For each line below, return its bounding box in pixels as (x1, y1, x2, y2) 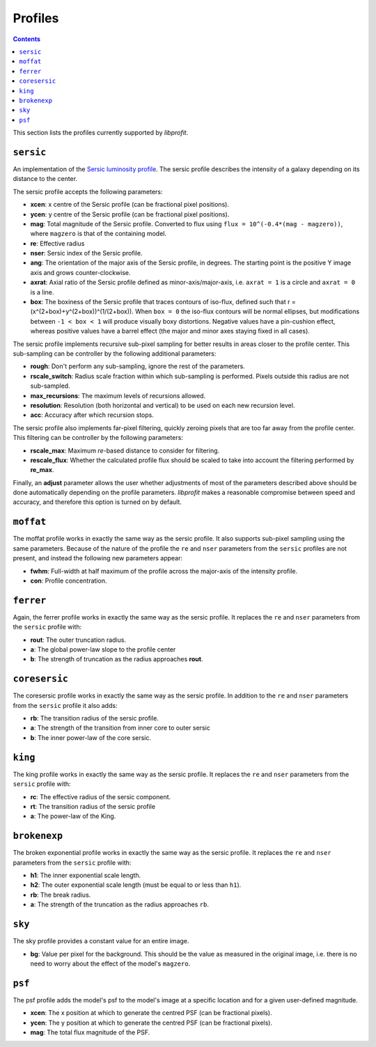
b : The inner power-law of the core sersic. (30, 733, 152, 741)
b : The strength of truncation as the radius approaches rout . (30, 655, 203, 663)
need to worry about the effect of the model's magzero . (30, 959, 191, 968)
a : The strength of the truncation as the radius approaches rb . (30, 900, 209, 908)
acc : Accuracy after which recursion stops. (30, 411, 155, 419)
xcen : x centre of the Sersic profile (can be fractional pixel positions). (30, 200, 230, 209)
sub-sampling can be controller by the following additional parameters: (13, 349, 217, 358)
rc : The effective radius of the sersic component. (30, 792, 171, 801)
